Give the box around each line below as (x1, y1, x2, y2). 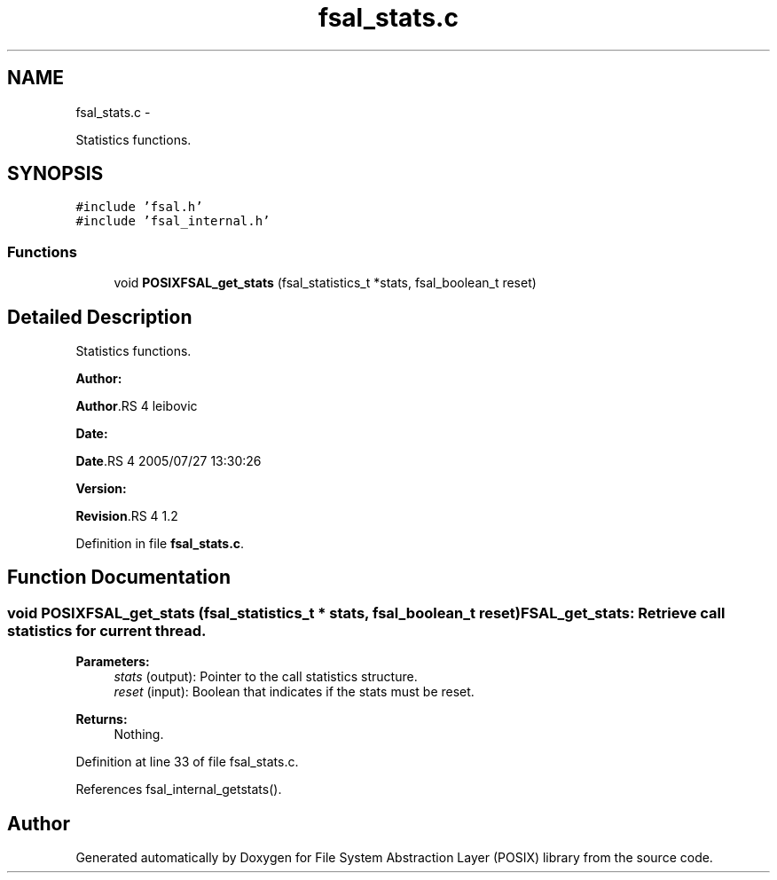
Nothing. (114, 727, 164, 742)
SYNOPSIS (7, 162, 104, 185)
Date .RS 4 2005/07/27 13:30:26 (75, 453, 262, 469)
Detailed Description (7, 305, 192, 328)
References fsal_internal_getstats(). (75, 782, 282, 797)
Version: (75, 481, 127, 497)
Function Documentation (7, 566, 231, 589)
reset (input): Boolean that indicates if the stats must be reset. (114, 684, 475, 700)
